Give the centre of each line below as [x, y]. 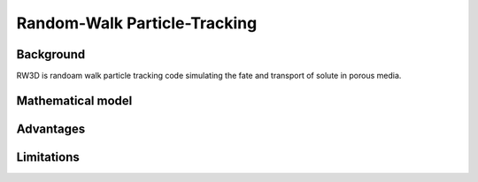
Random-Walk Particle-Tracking [137, 23]
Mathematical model [74, 100]
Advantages [51, 129]
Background [51, 54]
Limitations [48, 157]
